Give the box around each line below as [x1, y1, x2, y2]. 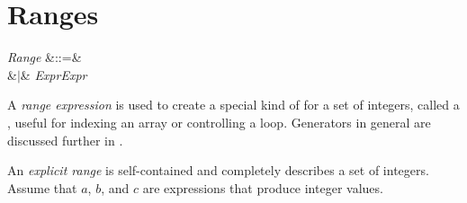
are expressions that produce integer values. [142, 178, 383, 197]
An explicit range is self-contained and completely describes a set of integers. [7, 161, 429, 180]
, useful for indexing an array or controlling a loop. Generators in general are [7, 112, 431, 131]
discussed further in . [7, 130, 123, 149]
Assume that [7, 178, 77, 197]
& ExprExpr [20, 65, 87, 84]
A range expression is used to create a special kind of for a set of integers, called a [7, 95, 460, 114]
